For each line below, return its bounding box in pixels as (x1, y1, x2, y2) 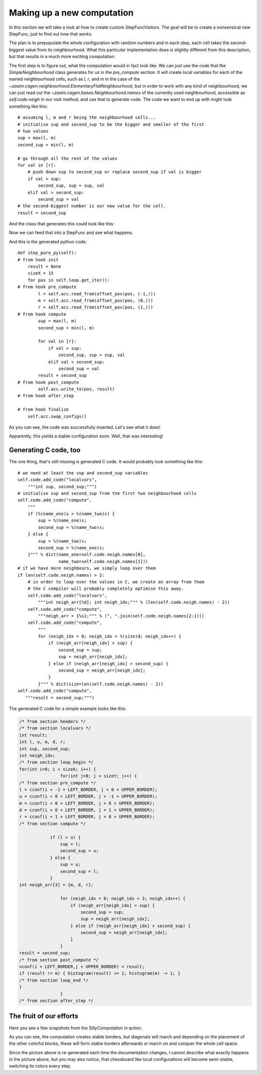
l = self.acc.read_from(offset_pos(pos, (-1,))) (38, 291, 156, 296)
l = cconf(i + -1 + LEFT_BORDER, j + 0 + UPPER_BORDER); (19, 786, 158, 792)
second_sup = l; (60, 869, 99, 874)
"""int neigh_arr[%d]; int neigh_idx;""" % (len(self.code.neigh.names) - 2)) (38, 600, 230, 605)
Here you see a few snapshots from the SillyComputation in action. (9, 1025, 143, 1031)
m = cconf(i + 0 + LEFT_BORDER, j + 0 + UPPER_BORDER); (19, 801, 155, 806)
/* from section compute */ (19, 820, 86, 826)
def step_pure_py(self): (17, 250, 77, 255)
